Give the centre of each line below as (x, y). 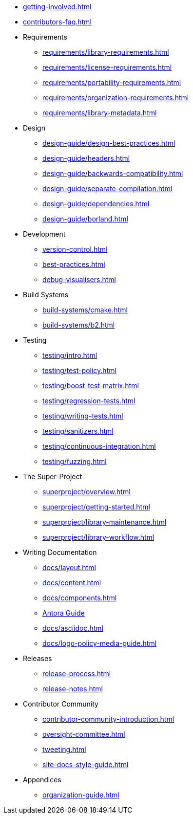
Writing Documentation (60, 552)
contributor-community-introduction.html (108, 719)
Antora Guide (64, 613)
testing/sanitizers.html (78, 431)
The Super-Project (53, 476)
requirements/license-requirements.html (107, 67)
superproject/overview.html (87, 492)
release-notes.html (73, 689)
